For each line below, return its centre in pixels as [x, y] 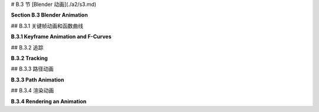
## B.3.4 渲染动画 [32, 90]
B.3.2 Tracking [30, 58]
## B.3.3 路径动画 [32, 69]
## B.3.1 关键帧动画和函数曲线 [47, 26]
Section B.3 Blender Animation [49, 15]
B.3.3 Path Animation [38, 80]
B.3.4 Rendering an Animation [49, 101]
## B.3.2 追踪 [27, 47]
